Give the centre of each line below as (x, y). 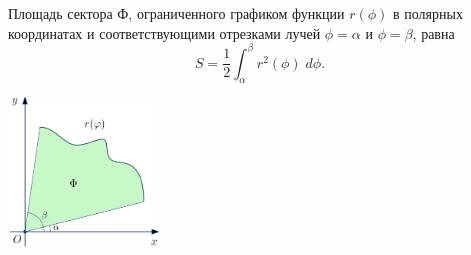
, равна (433, 32)
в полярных (427, 13)
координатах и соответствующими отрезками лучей (164, 32)
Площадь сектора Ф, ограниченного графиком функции (176, 13)
